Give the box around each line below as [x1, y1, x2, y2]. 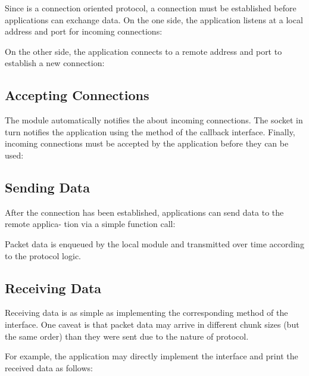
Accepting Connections [5, 86, 149, 104]
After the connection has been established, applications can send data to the [5, 206, 284, 218]
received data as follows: [5, 361, 93, 374]
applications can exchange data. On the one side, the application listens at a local [5, 13, 303, 26]
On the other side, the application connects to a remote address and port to [5, 45, 282, 57]
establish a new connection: [5, 57, 105, 69]
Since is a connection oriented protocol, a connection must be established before [5, 2, 296, 14]
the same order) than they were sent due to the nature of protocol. [5, 330, 249, 342]
